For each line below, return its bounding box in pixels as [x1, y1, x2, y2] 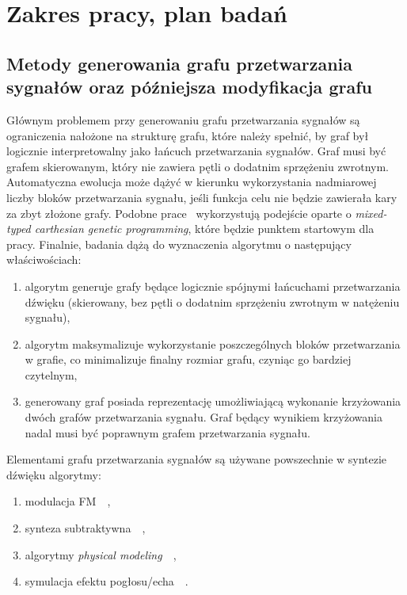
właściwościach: [6, 251, 82, 268]
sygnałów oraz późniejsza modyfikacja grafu [6, 74, 372, 99]
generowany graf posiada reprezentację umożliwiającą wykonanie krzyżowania [25, 393, 401, 410]
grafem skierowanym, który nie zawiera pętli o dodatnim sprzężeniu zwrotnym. [6, 158, 389, 174]
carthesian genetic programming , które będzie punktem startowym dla [34, 220, 375, 237]
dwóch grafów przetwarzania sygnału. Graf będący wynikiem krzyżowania [25, 409, 382, 425]
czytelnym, [25, 366, 78, 383]
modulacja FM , [25, 493, 111, 509]
